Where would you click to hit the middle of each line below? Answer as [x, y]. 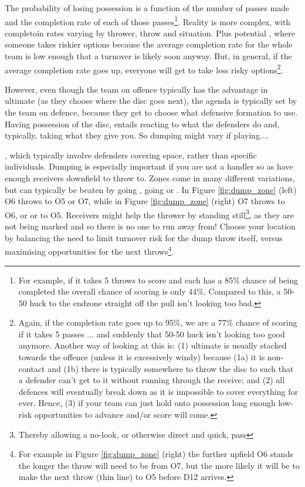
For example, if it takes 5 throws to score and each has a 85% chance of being [158, 280]
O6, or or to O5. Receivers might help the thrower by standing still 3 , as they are [149, 214]
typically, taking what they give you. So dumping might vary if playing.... [137, 135]
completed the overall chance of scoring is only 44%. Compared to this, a [150, 291]
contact [32, 368]
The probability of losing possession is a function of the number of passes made [147, 8]
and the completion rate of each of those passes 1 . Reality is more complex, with [148, 21]
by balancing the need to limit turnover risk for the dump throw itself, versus [144, 237]
